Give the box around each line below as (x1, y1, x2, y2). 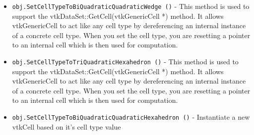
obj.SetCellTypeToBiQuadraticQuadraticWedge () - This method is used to (12, 1, 250, 11)
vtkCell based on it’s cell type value (12, 121, 121, 132)
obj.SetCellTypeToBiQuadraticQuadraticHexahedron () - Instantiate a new (12, 112, 250, 122)
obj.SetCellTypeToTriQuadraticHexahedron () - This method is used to (12, 56, 239, 67)
